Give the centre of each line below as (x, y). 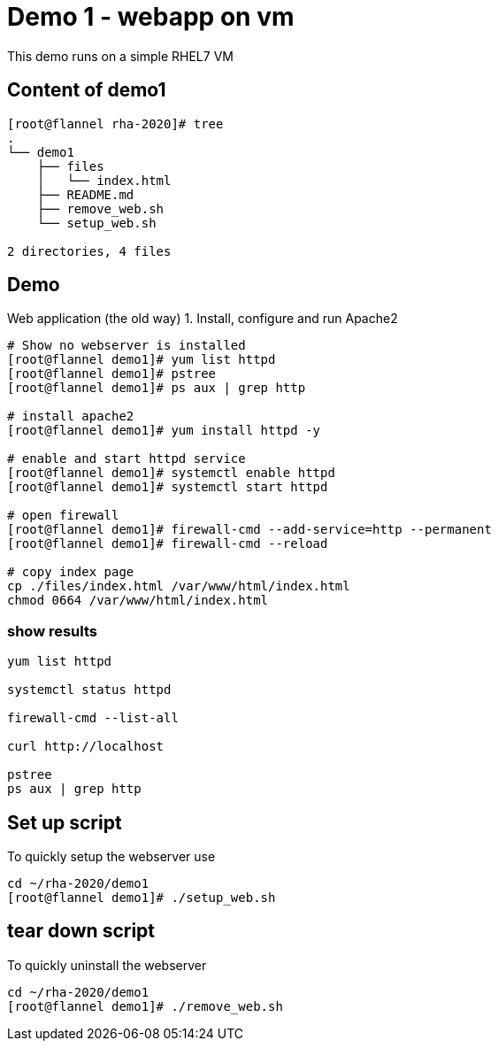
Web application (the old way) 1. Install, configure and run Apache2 (203, 319)
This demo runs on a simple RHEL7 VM (120, 56)
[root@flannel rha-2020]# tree (115, 123)
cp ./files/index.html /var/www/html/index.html (179, 586)
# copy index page (71, 572)
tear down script (81, 931)
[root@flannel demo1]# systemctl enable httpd (171, 473)
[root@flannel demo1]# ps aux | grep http (157, 388)
